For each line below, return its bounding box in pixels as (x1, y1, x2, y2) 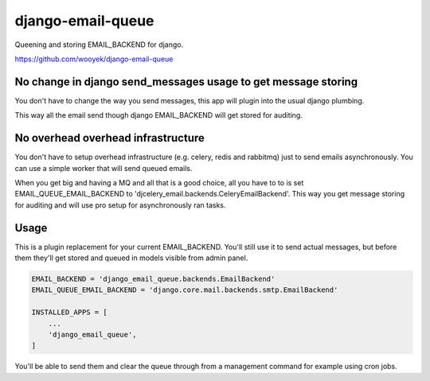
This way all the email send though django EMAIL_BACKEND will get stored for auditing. (14, 111, 303, 120)
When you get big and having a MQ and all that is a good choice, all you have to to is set (14, 177, 304, 187)
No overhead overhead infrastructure (14, 131, 205, 145)
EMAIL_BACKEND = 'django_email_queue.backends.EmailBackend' (31, 274, 276, 283)
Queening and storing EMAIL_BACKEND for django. (14, 40, 183, 49)
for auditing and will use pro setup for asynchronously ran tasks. (14, 200, 226, 210)
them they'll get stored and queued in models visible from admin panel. (14, 253, 248, 262)
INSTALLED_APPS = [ (31, 308, 107, 317)
